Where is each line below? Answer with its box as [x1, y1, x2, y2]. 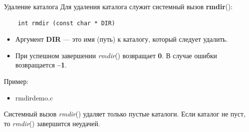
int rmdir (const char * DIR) [17, 19, 116, 27]
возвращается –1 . [15, 60, 67, 70]
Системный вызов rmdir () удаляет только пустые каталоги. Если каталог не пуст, [4, 109, 246, 119]
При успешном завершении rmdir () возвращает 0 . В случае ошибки [15, 50, 217, 60]
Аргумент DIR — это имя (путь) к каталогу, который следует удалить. [15, 34, 228, 44]
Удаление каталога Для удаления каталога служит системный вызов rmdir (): [4, 1, 233, 11]
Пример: [4, 76, 29, 86]
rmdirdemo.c [15, 92, 53, 102]
